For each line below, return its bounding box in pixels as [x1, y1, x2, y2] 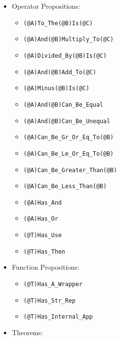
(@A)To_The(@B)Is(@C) [23, 19, 93, 27]
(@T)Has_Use [23, 232, 62, 239]
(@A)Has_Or [23, 215, 59, 223]
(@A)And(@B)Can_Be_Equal [23, 101, 104, 108]
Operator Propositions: [12, 1, 80, 11]
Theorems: [12, 327, 43, 337]
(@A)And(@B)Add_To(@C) [23, 68, 96, 76]
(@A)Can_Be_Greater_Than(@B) [23, 166, 117, 174]
